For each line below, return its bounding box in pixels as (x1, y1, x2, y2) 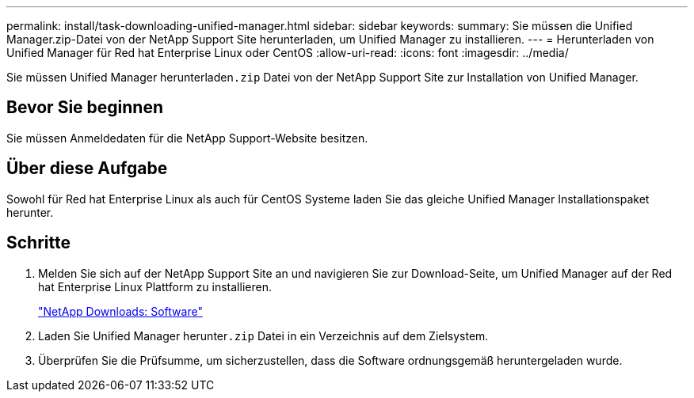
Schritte (6, 233, 71, 253)
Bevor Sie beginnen (6, 97, 164, 118)
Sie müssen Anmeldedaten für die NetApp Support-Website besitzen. (6, 131, 368, 145)
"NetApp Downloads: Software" (38, 304, 203, 318)
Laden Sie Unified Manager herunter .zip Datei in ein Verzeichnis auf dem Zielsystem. (38, 328, 489, 343)
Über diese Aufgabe (6, 158, 168, 179)
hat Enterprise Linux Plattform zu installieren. (38, 279, 272, 294)
